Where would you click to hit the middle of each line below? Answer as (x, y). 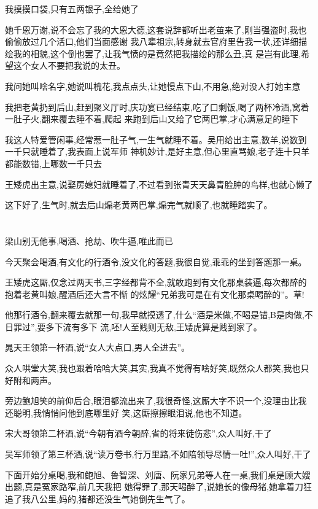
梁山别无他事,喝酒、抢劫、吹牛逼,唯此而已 (89, 240)
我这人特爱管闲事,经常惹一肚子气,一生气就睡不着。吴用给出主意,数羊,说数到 (156, 139)
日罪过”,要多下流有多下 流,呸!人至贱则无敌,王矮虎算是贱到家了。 (134, 326)
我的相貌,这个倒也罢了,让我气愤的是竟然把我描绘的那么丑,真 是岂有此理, (157, 53)
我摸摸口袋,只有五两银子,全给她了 (72, 9)
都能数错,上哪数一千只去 (53, 163)
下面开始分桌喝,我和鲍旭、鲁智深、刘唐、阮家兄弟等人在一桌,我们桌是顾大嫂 (158, 474)
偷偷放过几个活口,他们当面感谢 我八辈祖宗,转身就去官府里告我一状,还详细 (152, 41)
